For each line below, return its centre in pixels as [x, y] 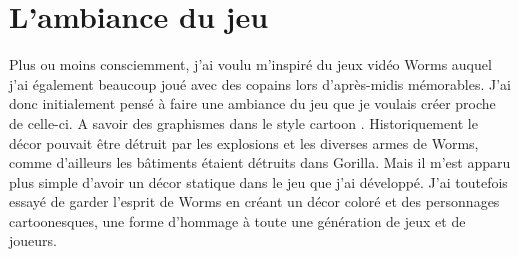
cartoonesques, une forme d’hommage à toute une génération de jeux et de [237, 220]
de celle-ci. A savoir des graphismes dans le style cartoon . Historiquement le [243, 122]
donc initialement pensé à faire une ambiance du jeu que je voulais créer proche [252, 103]
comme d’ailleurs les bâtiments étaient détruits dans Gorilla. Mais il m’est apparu [260, 162]
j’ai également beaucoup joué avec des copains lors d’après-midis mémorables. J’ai [260, 83]
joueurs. [33, 240]
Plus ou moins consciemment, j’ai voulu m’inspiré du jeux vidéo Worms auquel [250, 64]
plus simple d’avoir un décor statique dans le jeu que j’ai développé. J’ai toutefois [258, 181]
